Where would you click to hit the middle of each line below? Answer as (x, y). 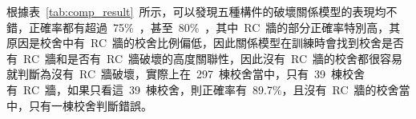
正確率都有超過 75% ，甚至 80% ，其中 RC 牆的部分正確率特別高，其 (214, 27)
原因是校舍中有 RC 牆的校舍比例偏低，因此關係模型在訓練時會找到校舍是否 (206, 43)
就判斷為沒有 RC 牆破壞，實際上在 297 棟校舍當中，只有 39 (166, 74)
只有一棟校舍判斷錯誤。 (90, 105)
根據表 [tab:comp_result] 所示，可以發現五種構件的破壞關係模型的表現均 (196, 11)
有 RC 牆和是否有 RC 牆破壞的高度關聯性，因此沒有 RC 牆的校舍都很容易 (205, 58)
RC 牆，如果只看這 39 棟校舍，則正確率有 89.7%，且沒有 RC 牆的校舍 (211, 89)
